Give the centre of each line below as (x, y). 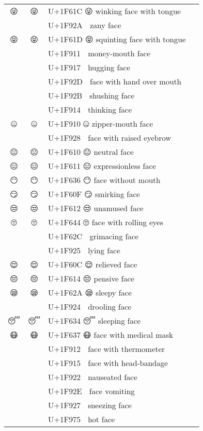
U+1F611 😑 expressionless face (102, 166)
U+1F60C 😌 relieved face (93, 264)
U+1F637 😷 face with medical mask (111, 335)
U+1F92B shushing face (91, 95)
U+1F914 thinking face (90, 109)
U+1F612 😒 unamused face (96, 208)
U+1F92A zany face (85, 25)
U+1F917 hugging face (89, 67)
